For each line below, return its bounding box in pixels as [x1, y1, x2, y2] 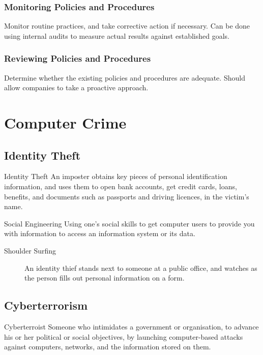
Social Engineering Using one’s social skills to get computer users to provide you [4, 218, 255, 229]
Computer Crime [4, 112, 127, 133]
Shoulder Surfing [4, 245, 56, 256]
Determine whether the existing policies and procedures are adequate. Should [4, 72, 245, 83]
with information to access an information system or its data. [4, 228, 195, 239]
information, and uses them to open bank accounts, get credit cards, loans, [4, 181, 237, 191]
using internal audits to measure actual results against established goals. [4, 30, 229, 41]
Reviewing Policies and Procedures [4, 52, 151, 65]
